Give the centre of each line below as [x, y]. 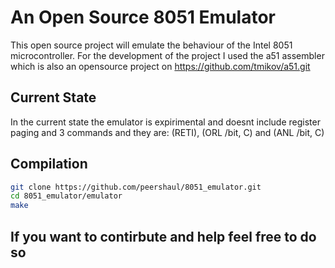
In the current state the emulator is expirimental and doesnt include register [165, 122]
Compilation [49, 164]
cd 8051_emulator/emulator [66, 196]
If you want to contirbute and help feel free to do [163, 236]
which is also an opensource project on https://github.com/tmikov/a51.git [160, 66]
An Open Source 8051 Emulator [143, 17]
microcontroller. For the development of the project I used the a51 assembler [167, 55]
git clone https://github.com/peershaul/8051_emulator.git [136, 187]
